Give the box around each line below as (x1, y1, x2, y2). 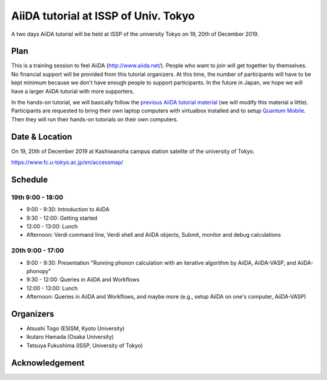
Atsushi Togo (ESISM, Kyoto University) (26, 325, 125, 332)
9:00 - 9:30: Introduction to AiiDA (26, 206, 110, 213)
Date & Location (11, 131, 73, 142)
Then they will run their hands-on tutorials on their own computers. (11, 115, 179, 123)
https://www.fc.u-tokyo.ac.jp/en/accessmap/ (11, 158, 124, 166)
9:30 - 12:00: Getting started (26, 214, 97, 222)
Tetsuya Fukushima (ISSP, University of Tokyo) (26, 342, 144, 349)
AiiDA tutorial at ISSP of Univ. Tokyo (11, 9, 195, 22)
